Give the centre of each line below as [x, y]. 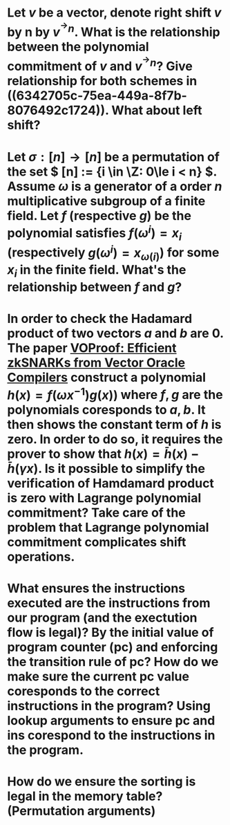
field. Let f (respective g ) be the [99, 215]
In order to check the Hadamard [100, 319]
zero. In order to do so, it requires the [115, 439]
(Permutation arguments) [82, 811]
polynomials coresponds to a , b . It [106, 410]
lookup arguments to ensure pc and [111, 720]
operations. [41, 556]
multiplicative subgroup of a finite [106, 201]
